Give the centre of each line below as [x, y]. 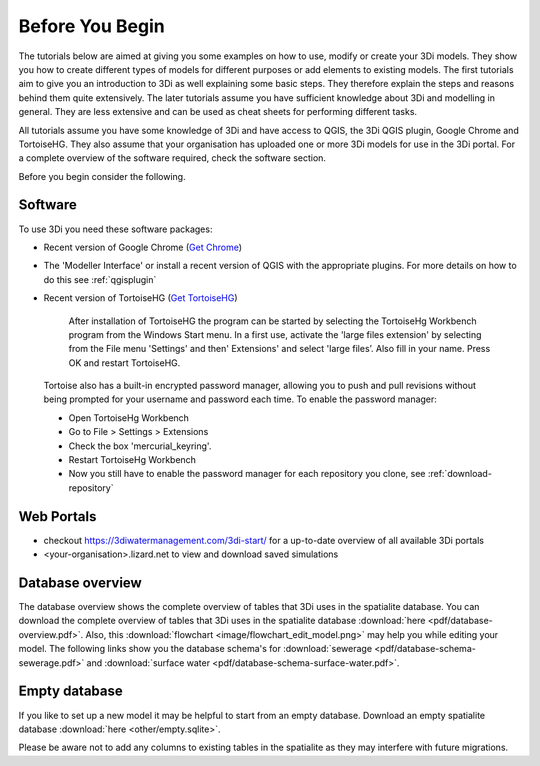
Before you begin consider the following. [102, 176]
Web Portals [57, 516]
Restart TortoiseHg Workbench [132, 460]
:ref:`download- [459, 474]
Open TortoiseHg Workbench [129, 417]
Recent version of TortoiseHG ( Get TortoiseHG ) [141, 298]
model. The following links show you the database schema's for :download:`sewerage [195, 649]
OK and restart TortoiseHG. [124, 362]
